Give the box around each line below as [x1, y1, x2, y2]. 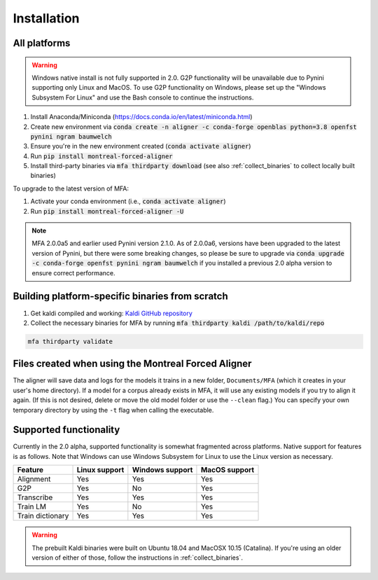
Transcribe [17, 492, 53, 502]
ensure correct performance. [31, 268, 115, 277]
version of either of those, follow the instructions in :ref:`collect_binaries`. [31, 553, 243, 562]
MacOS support [200, 465, 255, 475]
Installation [13, 11, 80, 26]
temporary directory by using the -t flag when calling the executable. [13, 406, 214, 414]
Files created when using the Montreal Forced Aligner [13, 358, 252, 370]
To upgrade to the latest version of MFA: [13, 184, 129, 193]
